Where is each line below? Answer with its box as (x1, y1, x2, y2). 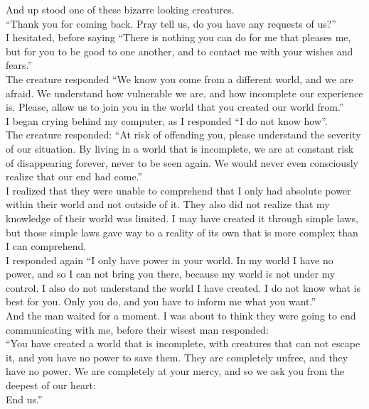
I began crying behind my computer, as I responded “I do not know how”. (6, 113, 328, 128)
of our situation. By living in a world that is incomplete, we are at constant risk (6, 141, 354, 156)
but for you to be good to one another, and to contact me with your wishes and (6, 43, 353, 58)
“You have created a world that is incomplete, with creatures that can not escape (6, 336, 360, 351)
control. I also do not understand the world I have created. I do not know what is (6, 280, 360, 295)
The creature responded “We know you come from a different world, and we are (6, 71, 353, 86)
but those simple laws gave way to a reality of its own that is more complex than (6, 224, 358, 239)
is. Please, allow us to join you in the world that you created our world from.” (6, 99, 344, 114)
